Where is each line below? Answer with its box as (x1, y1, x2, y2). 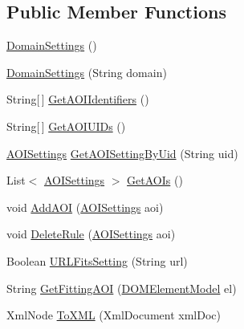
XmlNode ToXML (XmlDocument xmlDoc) (6, 307, 221, 323)
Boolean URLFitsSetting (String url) (6, 252, 188, 269)
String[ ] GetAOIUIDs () (6, 117, 126, 134)
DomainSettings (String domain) (6, 63, 167, 80)
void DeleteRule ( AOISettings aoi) (6, 225, 176, 242)
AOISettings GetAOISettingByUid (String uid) (6, 144, 238, 161)
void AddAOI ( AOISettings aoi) (6, 198, 164, 215)
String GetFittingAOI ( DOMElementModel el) (6, 279, 237, 296)
